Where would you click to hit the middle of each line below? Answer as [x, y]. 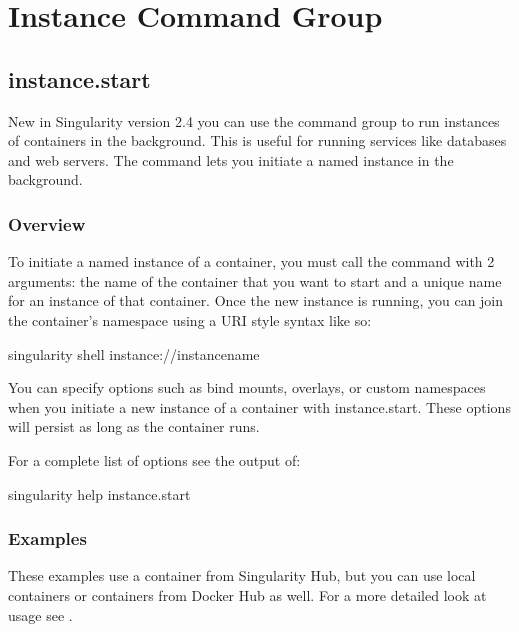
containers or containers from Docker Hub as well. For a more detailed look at [247, 594]
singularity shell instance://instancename [134, 353]
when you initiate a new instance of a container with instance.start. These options [259, 406]
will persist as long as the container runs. [134, 426]
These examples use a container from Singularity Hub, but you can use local [242, 575]
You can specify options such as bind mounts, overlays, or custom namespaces [247, 387]
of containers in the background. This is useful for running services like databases [257, 140]
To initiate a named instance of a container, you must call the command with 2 [251, 261]
